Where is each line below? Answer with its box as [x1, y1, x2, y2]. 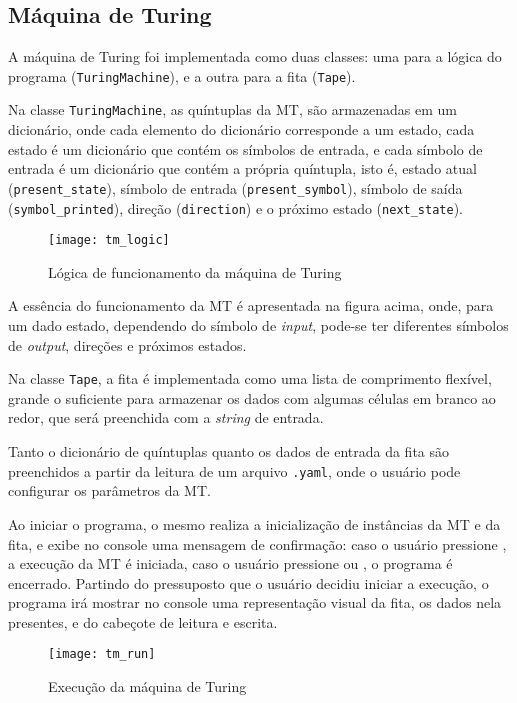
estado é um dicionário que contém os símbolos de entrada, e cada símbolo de [8, 138, 483, 159]
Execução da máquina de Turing [48, 676, 247, 697]
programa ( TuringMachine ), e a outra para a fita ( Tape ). [8, 65, 356, 86]
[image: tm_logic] [48, 233, 170, 248]
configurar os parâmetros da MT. [8, 480, 211, 501]
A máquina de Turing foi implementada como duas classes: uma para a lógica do [8, 46, 502, 67]
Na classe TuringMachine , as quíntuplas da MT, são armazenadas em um [8, 99, 457, 120]
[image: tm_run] [48, 647, 156, 662]
